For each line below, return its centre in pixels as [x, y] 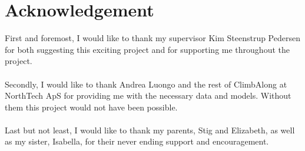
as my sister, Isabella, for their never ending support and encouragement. [137, 141]
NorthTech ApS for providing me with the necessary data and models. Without [148, 95]
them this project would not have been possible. [91, 107]
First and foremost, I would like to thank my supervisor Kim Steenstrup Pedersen [152, 38]
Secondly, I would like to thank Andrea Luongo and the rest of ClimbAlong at [146, 84]
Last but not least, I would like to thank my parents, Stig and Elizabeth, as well [150, 130]
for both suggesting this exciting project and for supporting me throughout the [147, 49]
